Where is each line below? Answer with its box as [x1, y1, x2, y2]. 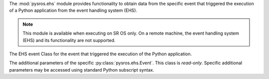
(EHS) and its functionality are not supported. [22, 37, 116, 43]
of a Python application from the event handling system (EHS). [9, 7, 137, 13]
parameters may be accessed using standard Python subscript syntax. [9, 67, 154, 73]
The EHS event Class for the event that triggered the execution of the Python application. [9, 51, 192, 57]
